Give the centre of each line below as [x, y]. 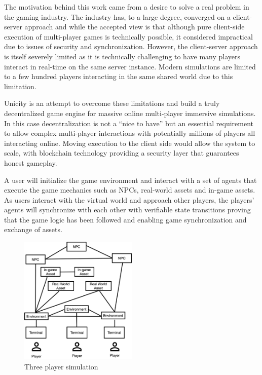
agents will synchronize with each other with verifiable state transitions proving [127, 210]
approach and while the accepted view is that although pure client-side [135, 27]
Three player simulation [61, 366]
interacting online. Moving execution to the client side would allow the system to [130, 143]
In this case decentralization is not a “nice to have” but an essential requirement [129, 123]
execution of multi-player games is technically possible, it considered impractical [128, 36]
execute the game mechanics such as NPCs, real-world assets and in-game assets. [130, 190]
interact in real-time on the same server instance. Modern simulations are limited [130, 66]
